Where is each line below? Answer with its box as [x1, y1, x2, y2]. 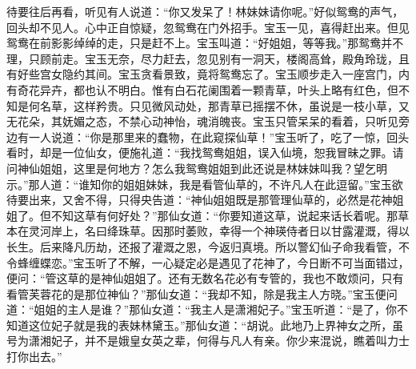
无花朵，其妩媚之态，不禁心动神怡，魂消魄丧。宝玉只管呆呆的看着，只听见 [6, 113, 398, 130]
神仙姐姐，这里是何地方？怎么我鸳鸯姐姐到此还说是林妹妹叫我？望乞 [17, 159, 376, 176]
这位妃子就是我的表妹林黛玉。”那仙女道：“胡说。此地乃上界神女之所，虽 [28, 316, 404, 333]
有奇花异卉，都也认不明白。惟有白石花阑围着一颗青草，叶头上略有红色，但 [6, 81, 398, 98]
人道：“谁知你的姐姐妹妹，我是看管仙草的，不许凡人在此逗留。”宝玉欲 [39, 175, 403, 192]
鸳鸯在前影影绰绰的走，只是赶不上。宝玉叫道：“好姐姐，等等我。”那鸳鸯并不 [6, 34, 404, 51]
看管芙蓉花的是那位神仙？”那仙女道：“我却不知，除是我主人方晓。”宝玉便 [6, 285, 386, 302]
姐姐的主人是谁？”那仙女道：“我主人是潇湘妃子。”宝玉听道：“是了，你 [34, 301, 398, 318]
